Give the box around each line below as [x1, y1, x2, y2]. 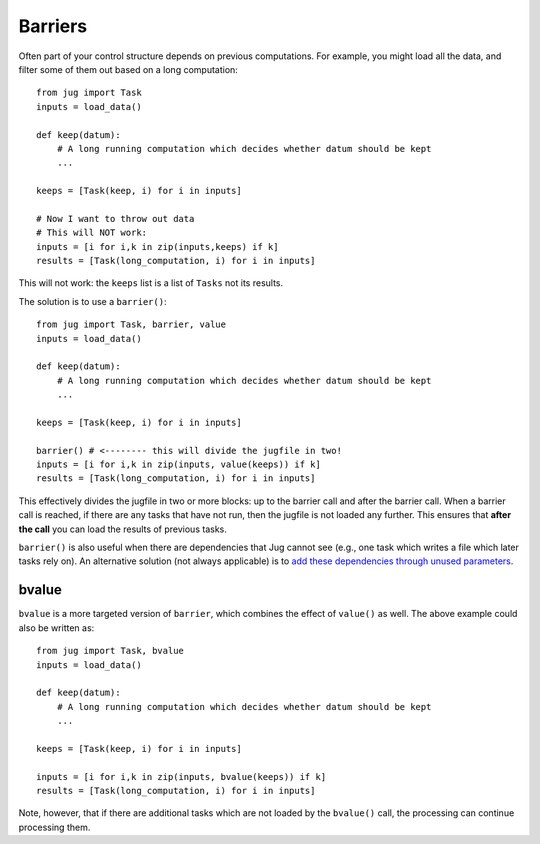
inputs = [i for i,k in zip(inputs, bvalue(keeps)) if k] [36, 771, 327, 782]
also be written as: [18, 621, 95, 634]
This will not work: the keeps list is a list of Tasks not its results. [18, 277, 284, 289]
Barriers [18, 15, 88, 37]
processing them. [18, 821, 91, 833]
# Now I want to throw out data [36, 213, 195, 224]
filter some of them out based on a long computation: [18, 63, 239, 75]
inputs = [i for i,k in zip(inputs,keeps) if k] [36, 241, 279, 252]
